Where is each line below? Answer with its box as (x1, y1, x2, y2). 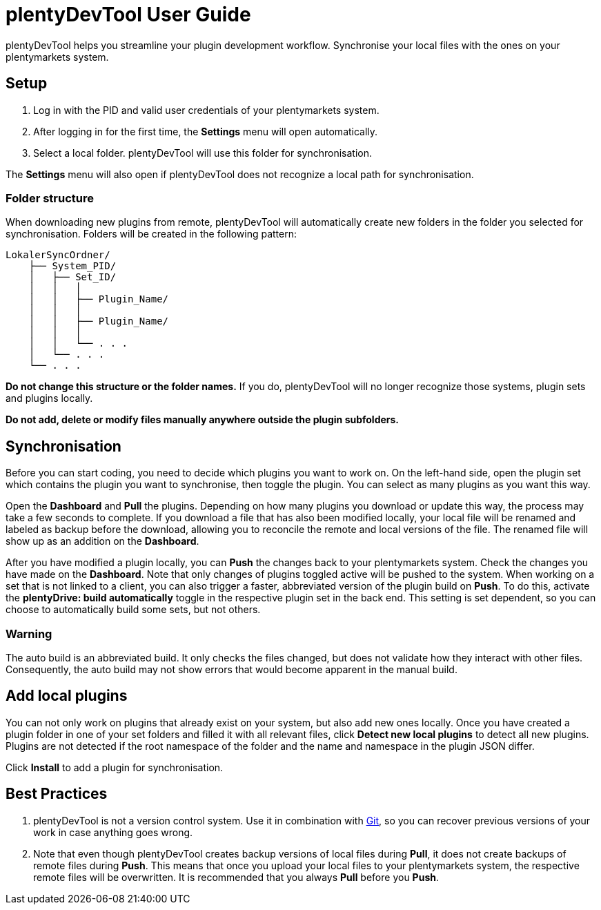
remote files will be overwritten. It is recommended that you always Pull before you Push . (33, 871, 439, 883)
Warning (6, 626, 52, 641)
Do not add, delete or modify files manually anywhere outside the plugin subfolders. (6, 414, 400, 426)
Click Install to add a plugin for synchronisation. (6, 761, 224, 773)
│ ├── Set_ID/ (28, 271, 117, 283)
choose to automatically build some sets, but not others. (6, 603, 261, 616)
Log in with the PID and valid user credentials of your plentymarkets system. (33, 104, 380, 116)
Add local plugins (6, 687, 128, 705)
